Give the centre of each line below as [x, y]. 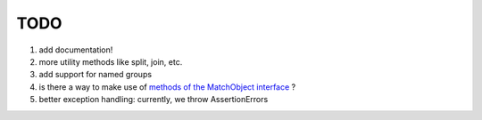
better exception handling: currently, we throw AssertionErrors [154, 100]
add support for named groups [95, 75]
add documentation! [76, 50]
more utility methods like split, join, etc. [111, 61]
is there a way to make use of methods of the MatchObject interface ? [167, 87]
